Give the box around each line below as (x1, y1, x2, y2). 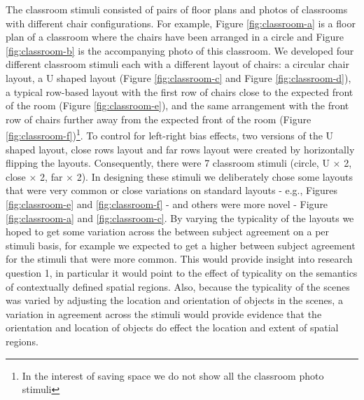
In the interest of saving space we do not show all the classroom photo (22, 368, 324, 382)
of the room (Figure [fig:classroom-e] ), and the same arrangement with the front (6, 98, 349, 113)
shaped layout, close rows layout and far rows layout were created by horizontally (6, 142, 355, 156)
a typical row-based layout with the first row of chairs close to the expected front (6, 84, 353, 99)
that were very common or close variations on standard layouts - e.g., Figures (6, 183, 338, 198)
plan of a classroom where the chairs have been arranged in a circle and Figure (6, 29, 344, 44)
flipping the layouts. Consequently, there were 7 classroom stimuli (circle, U (6, 156, 330, 170)
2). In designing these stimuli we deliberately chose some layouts (76, 169, 353, 184)
